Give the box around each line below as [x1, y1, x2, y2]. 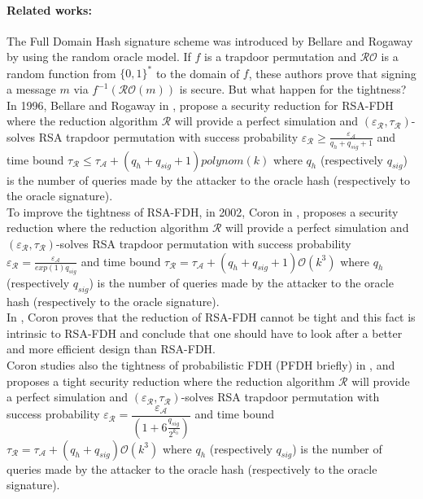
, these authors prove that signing [248, 64, 416, 81]
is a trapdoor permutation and [204, 48, 356, 65]
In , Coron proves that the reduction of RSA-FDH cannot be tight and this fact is [7, 309, 416, 326]
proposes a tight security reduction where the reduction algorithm [7, 372, 335, 389]
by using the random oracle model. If [7, 48, 191, 65]
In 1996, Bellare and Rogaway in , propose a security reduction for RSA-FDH [7, 96, 394, 113]
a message [7, 81, 56, 98]
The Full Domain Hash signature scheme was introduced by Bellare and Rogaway [7, 32, 413, 49]
